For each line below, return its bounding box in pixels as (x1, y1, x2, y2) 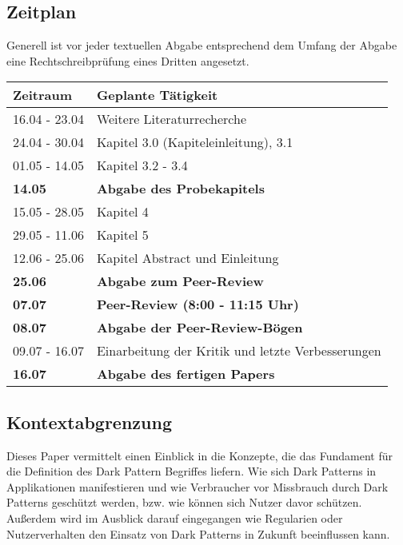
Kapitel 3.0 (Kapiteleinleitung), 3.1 (96, 133, 293, 152)
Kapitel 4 (96, 202, 149, 221)
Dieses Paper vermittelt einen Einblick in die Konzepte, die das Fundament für (6, 447, 393, 463)
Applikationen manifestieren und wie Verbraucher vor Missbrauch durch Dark (6, 478, 389, 495)
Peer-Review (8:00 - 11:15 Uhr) (96, 295, 299, 314)
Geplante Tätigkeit (96, 86, 218, 105)
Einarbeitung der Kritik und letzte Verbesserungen (96, 341, 381, 360)
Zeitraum (13, 86, 73, 105)
